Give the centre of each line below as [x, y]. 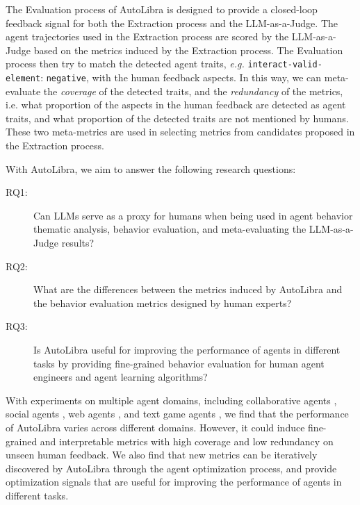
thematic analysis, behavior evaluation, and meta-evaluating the [170, 229]
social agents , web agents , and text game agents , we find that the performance [177, 414]
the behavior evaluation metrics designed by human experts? [163, 303]
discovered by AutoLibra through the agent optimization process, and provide [171, 468]
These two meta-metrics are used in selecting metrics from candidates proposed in [180, 132]
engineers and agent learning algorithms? [121, 377]
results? [78, 243]
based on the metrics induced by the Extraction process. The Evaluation [188, 50]
